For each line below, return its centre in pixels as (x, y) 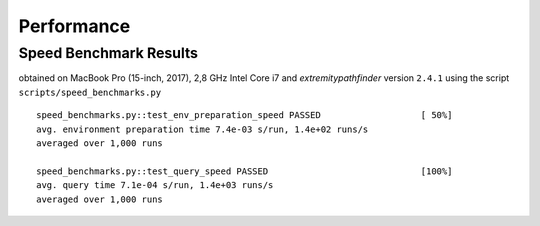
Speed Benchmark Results (108, 53)
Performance (74, 26)
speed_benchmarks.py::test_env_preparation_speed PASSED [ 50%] (244, 115)
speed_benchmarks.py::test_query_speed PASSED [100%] (244, 171)
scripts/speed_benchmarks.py (90, 92)
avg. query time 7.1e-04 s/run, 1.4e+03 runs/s (155, 185)
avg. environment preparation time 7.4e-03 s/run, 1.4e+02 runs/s (202, 129)
